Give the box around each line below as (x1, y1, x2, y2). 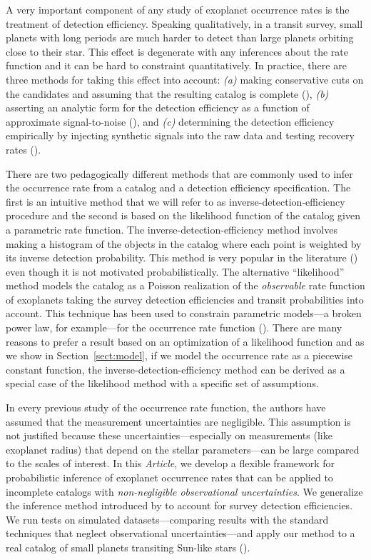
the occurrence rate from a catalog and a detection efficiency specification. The (6, 180, 351, 195)
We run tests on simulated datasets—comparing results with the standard (6, 511, 329, 526)
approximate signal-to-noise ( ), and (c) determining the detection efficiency (6, 114, 335, 129)
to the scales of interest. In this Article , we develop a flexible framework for (6, 456, 335, 471)
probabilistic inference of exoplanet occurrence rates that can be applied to (6, 470, 333, 484)
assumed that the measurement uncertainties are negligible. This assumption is (6, 414, 351, 429)
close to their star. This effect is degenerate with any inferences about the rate (6, 44, 349, 59)
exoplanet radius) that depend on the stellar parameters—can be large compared (6, 441, 360, 456)
